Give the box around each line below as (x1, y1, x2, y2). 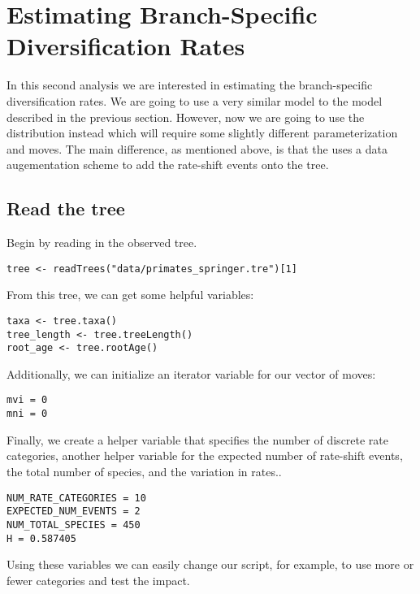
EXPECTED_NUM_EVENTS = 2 (6, 505, 141, 518)
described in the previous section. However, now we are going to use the (6, 108, 365, 125)
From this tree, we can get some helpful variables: (6, 286, 254, 303)
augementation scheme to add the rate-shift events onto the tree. (6, 156, 329, 173)
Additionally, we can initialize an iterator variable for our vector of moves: (6, 365, 376, 382)
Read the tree (6, 196, 125, 221)
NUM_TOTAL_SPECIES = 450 (6, 518, 141, 531)
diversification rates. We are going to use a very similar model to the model (6, 92, 383, 109)
